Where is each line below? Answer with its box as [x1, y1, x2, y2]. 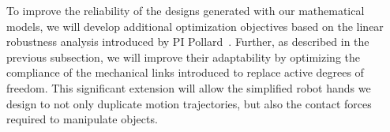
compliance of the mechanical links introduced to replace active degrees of [6, 64, 364, 81]
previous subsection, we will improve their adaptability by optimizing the [6, 48, 360, 65]
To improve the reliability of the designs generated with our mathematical [6, 2, 365, 18]
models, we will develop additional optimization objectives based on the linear [6, 17, 384, 34]
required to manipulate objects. [6, 111, 158, 127]
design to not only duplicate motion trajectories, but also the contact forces [6, 95, 372, 111]
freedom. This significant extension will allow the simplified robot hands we [6, 79, 371, 96]
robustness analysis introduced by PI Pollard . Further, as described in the [6, 33, 369, 50]
